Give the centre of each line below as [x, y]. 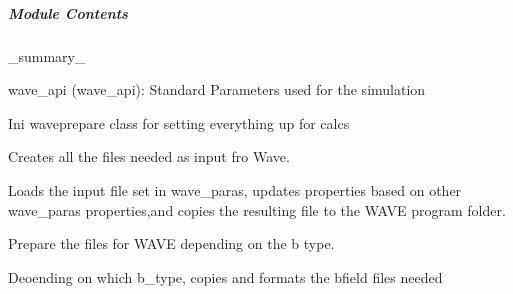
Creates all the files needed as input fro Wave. [149, 156]
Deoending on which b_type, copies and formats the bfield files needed [225, 276]
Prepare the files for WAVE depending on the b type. [171, 243]
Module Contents [68, 12]
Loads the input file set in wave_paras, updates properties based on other [235, 189]
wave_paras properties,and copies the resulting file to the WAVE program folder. [257, 209]
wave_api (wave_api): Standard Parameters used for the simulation [217, 89]
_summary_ [47, 55]
